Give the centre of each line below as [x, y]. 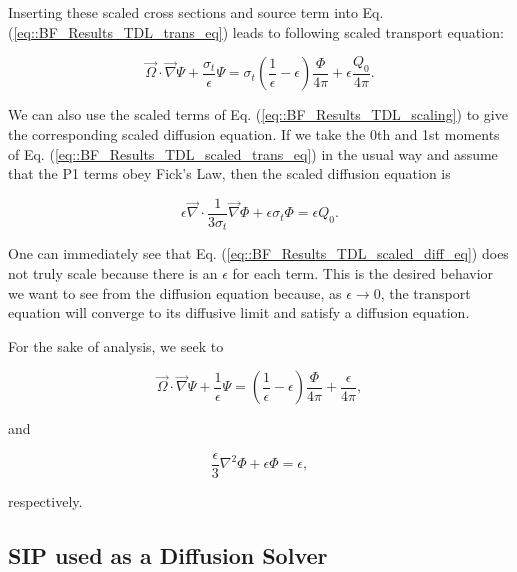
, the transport [425, 292]
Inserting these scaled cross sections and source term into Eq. [196, 12]
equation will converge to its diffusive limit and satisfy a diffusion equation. [239, 312]
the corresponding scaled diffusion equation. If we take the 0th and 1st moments [254, 134]
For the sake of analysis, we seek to [116, 345]
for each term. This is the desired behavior [363, 272]
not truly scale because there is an [113, 272]
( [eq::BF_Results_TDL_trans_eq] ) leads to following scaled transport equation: [256, 31]
